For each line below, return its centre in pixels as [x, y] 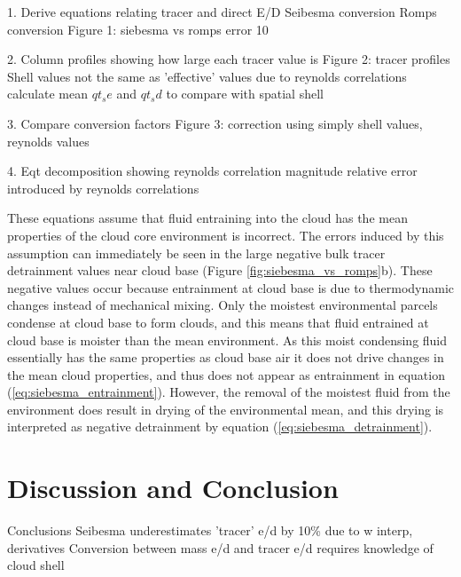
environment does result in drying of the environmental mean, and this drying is [226, 409]
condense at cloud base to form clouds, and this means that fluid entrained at [218, 322]
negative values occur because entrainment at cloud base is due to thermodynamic [230, 287]
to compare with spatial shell [245, 94]
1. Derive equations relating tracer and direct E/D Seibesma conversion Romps [222, 12]
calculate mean [47, 94]
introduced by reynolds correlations [103, 188]
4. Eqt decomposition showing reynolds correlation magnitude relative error [212, 171]
